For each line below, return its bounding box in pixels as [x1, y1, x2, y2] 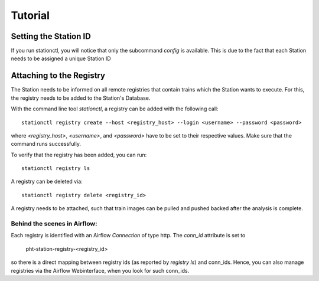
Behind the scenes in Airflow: [11, 220, 97, 228]
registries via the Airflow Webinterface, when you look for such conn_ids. [11, 267, 190, 274]
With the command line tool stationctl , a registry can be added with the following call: [11, 105, 219, 112]
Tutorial [11, 9, 50, 22]
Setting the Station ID [11, 31, 91, 41]
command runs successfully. [11, 140, 81, 148]
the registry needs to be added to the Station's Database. [11, 94, 151, 102]
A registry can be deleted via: [11, 178, 83, 185]
